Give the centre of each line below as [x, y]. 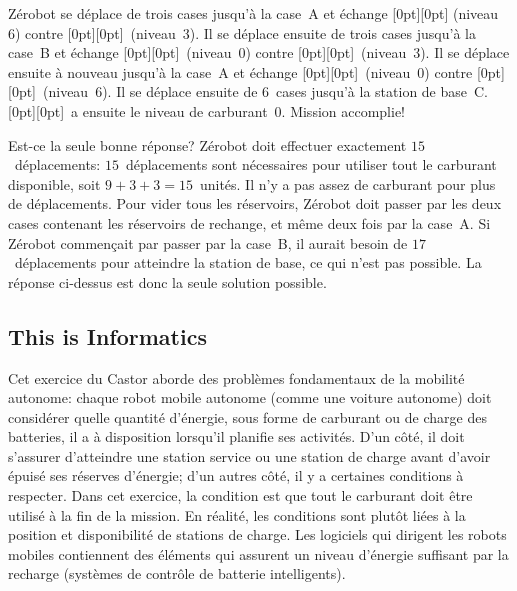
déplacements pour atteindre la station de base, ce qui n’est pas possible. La [248, 262]
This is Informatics [107, 335]
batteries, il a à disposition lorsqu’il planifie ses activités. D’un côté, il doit [236, 436]
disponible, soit [54, 183]
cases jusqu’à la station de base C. [382, 91]
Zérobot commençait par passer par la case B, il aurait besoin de [208, 242]
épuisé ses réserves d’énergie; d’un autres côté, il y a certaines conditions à [236, 475]
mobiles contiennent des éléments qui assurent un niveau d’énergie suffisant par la [258, 553]
